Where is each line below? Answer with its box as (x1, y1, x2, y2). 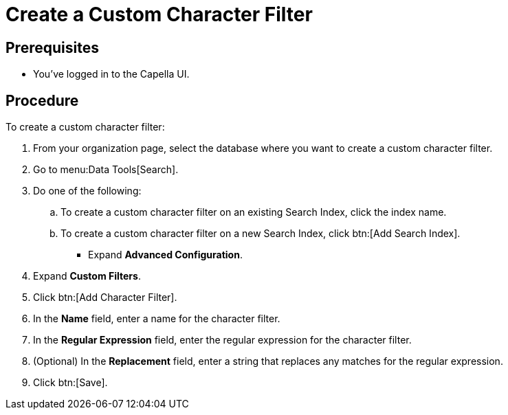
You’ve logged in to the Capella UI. (33, 68, 190, 80)
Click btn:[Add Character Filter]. (33, 291, 177, 304)
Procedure (5, 91, 79, 109)
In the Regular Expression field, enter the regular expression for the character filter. (33, 334, 412, 346)
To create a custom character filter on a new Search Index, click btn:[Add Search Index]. (60, 227, 461, 240)
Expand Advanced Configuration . (88, 249, 243, 261)
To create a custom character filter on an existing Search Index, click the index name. (60, 206, 447, 218)
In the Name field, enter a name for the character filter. (33, 313, 280, 325)
